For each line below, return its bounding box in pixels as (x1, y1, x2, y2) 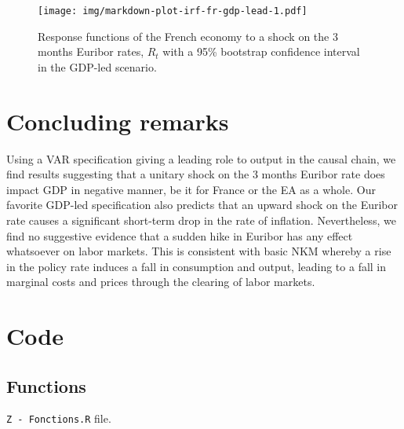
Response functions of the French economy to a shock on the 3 (38, 27, 338, 44)
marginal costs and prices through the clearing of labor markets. (6, 273, 315, 290)
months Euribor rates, (38, 43, 144, 60)
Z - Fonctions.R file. (6, 410, 111, 427)
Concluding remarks (6, 104, 229, 137)
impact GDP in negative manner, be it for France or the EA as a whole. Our (6, 181, 376, 197)
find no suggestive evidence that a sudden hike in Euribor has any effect (6, 227, 353, 244)
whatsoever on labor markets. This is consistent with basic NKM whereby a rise (6, 243, 391, 259)
